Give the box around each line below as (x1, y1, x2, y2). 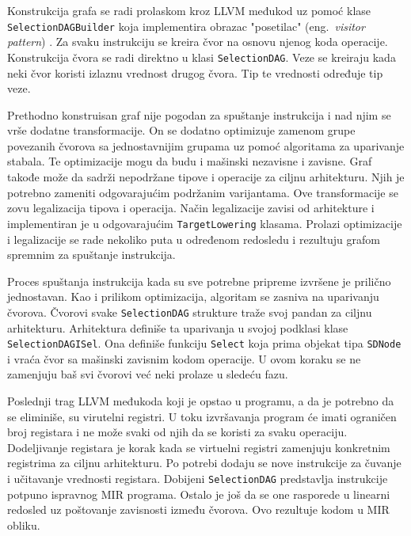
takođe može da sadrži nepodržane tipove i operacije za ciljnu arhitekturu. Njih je (7, 169, 405, 185)
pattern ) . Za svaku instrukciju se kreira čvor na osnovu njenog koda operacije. (7, 33, 388, 50)
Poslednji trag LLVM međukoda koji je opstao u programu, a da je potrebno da (7, 392, 394, 409)
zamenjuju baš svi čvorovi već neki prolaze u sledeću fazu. (7, 366, 288, 382)
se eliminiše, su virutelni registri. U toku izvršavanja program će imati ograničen (7, 408, 397, 424)
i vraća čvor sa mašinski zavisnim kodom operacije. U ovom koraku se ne (7, 350, 361, 367)
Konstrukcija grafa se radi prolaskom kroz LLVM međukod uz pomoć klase (7, 2, 371, 18)
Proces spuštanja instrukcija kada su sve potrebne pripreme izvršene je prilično (7, 272, 391, 289)
